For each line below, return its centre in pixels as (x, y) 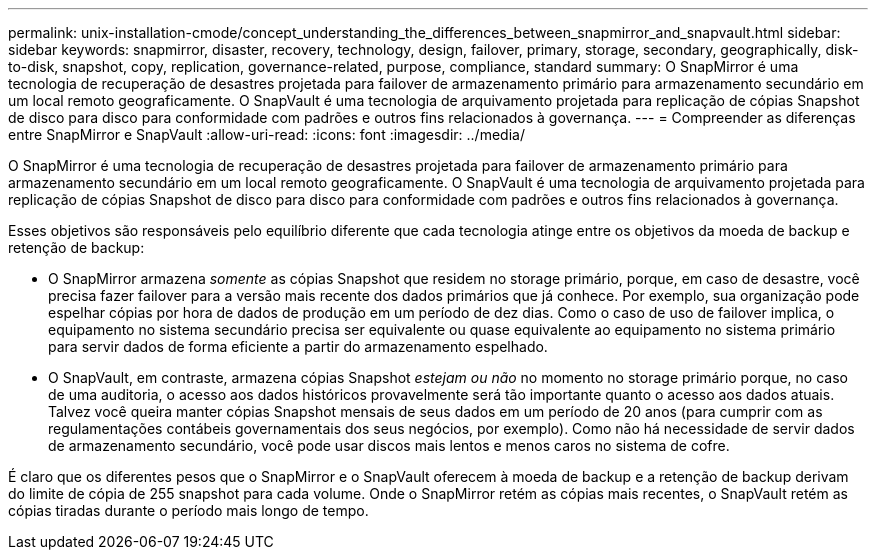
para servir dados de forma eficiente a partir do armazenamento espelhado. (298, 346)
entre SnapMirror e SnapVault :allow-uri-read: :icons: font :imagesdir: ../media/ (266, 134)
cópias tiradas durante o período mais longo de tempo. (188, 510)
